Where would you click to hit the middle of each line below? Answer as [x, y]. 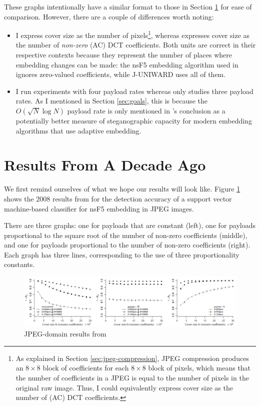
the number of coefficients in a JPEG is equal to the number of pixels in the [132, 378]
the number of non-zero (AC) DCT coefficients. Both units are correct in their [136, 45]
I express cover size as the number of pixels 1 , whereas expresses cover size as [133, 34]
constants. [19, 264]
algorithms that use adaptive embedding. [78, 130]
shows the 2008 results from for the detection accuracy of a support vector [118, 198]
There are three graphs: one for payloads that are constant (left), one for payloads [130, 225]
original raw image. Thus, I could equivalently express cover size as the [124, 387]
